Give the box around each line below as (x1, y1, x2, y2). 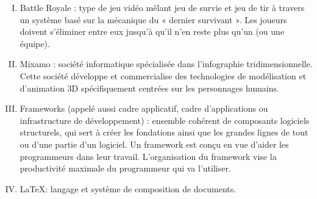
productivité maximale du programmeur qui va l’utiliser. (20, 162, 231, 175)
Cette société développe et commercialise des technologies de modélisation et (20, 69, 307, 82)
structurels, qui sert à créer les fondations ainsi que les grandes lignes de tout (20, 126, 308, 139)
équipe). (20, 37, 50, 49)
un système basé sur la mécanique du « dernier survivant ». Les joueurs (20, 13, 287, 26)
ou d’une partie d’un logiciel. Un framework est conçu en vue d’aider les (20, 137, 289, 150)
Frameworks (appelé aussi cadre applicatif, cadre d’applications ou (20, 102, 268, 115)
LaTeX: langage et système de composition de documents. (20, 182, 237, 195)
